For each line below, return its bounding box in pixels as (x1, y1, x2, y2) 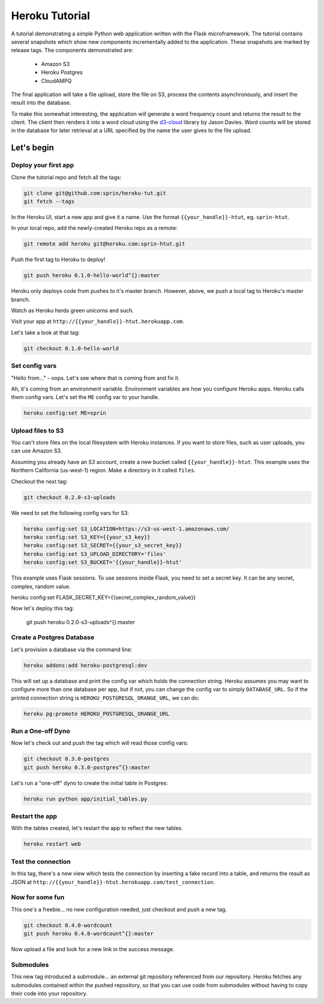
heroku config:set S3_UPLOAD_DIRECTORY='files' (23, 550, 166, 558)
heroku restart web (23, 841, 81, 847)
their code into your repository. (11, 990, 88, 997)
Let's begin (11, 143, 54, 153)
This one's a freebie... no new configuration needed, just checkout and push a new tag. (11, 906, 227, 913)
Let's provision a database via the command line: (11, 646, 133, 653)
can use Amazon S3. (11, 447, 62, 454)
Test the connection (11, 857, 71, 865)
